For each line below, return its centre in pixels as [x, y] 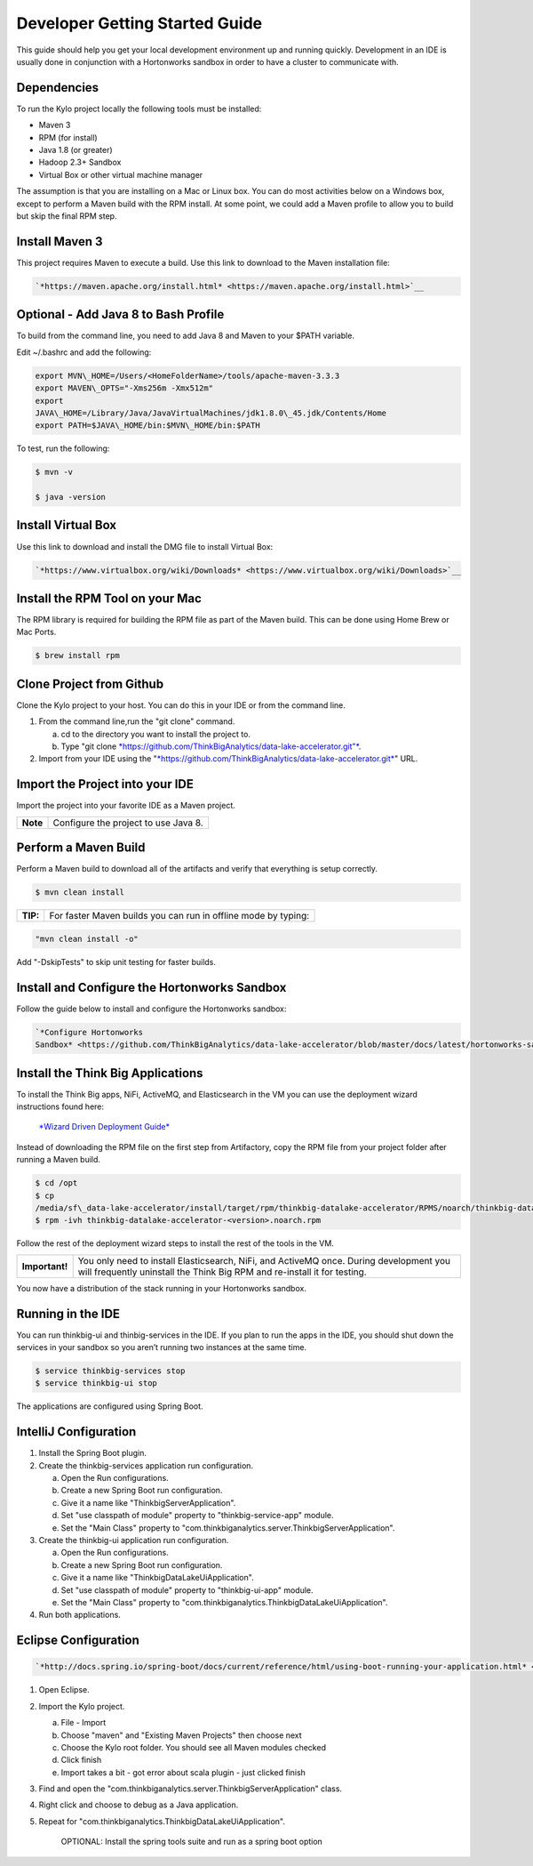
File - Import [84, 1723]
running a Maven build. [59, 1160]
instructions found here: [60, 1106]
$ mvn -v [54, 472]
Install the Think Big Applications [110, 1073]
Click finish [81, 1760]
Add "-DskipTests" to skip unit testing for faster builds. [116, 961]
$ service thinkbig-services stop [110, 1371]
